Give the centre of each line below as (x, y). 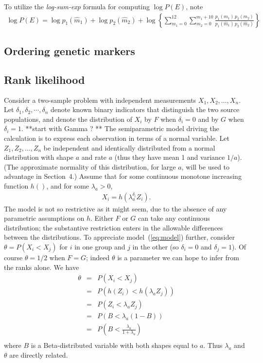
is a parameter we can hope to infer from (178, 257)
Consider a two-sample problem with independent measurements (100, 100)
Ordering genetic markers (70, 51)
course (13, 257)
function (16, 185)
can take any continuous (174, 218)
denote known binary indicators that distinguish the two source (145, 109)
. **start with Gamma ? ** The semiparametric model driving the (120, 128)
